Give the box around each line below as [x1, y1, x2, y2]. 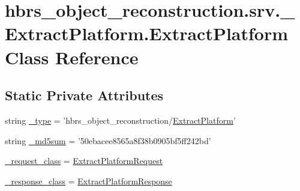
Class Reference [5, 44, 139, 69]
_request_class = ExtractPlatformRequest [5, 154, 163, 167]
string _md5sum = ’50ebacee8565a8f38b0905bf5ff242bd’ [5, 134, 211, 147]
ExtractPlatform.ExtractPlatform [5, 21, 289, 46]
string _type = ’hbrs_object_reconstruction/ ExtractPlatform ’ [5, 114, 236, 126]
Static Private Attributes [5, 86, 164, 105]
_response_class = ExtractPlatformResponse [5, 174, 172, 187]
